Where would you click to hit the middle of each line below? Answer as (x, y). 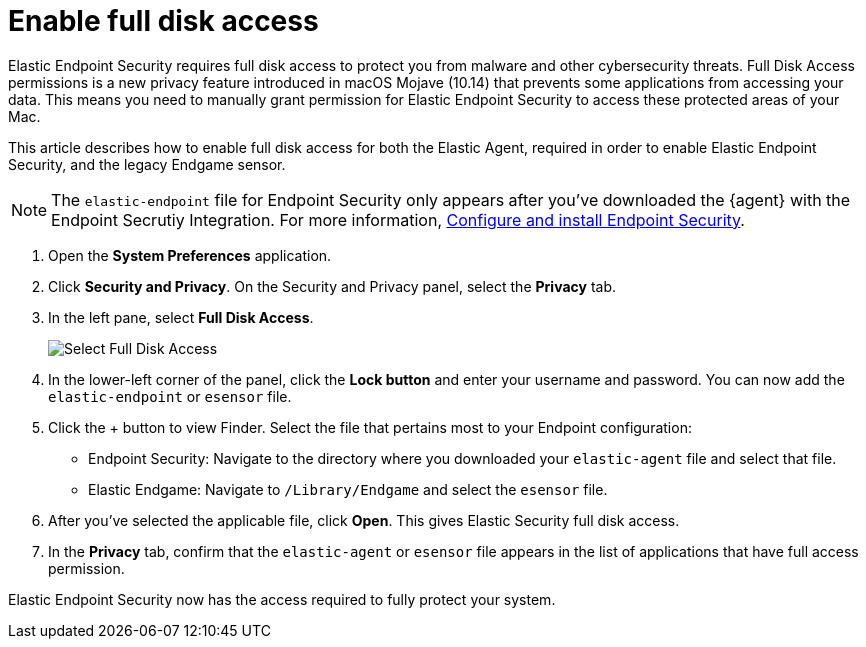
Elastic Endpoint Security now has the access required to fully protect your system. (282, 599)
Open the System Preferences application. (190, 255)
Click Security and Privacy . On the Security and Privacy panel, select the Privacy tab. (332, 286)
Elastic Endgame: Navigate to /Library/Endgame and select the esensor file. (348, 489)
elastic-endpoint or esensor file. (170, 396)
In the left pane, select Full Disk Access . (181, 317)
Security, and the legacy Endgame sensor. (147, 164)
